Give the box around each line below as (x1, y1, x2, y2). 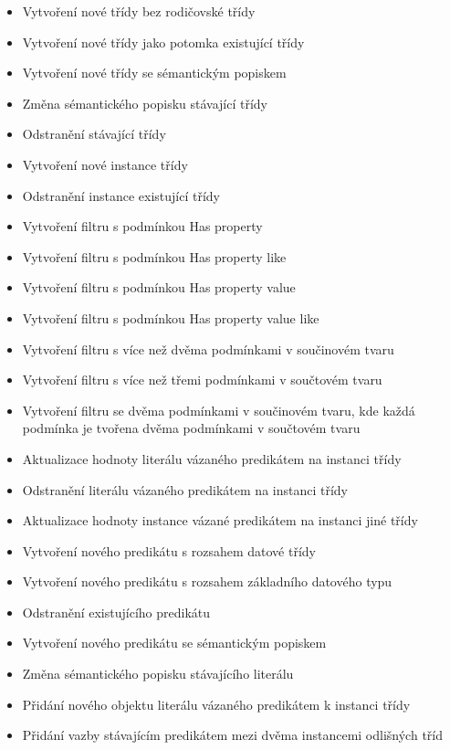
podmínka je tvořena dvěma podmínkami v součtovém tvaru (22, 418, 361, 438)
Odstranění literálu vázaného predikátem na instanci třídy (22, 480, 348, 499)
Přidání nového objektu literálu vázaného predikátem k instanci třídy (22, 694, 411, 713)
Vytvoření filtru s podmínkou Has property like (22, 247, 287, 266)
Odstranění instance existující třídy (22, 185, 220, 205)
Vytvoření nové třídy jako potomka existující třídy (22, 32, 305, 51)
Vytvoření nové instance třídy (22, 154, 188, 174)
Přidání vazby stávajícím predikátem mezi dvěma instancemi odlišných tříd (22, 725, 444, 745)
